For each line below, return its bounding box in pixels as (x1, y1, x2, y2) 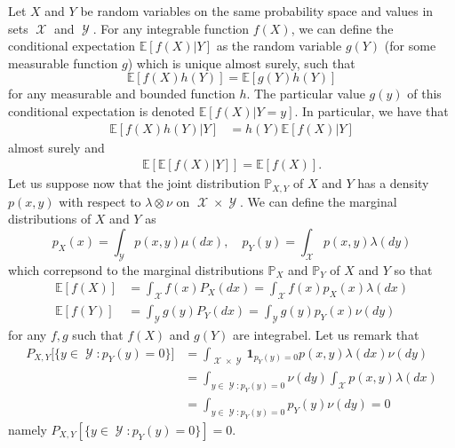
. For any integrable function (92, 19, 250, 37)
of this (407, 84, 442, 103)
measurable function (8, 53, 118, 72)
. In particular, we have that (294, 101, 449, 120)
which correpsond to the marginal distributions (8, 260, 264, 279)
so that (394, 260, 433, 279)
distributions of (8, 209, 92, 228)
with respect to (59, 192, 141, 210)
